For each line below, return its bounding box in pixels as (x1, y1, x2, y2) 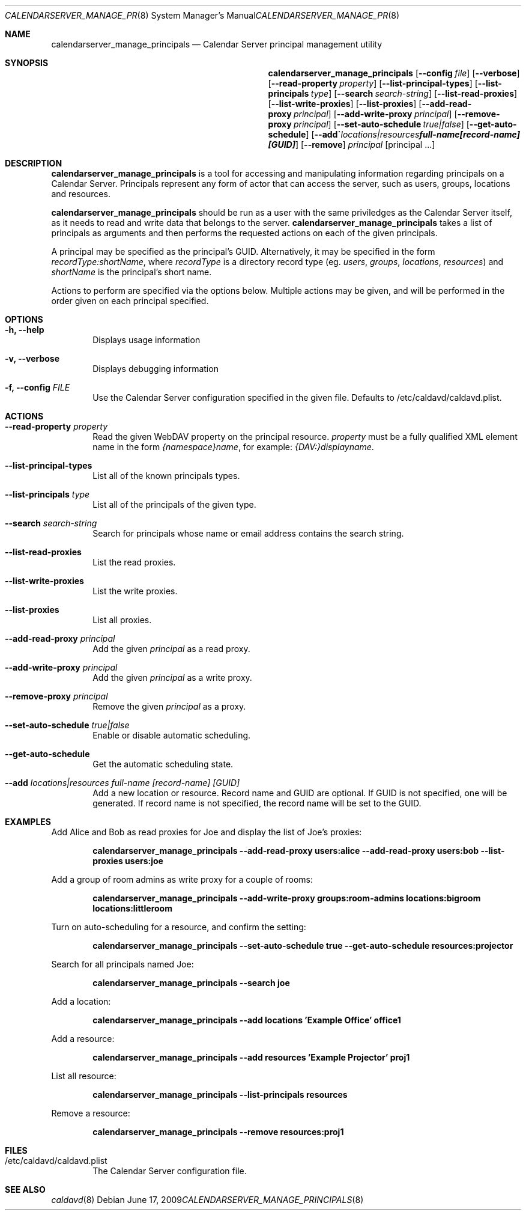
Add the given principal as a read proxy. (92, 644, 250, 654)
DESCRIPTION (5, 158, 62, 168)
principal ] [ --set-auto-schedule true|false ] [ (293, 119, 470, 129)
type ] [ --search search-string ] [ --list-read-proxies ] (310, 88, 518, 99)
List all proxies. (92, 615, 152, 625)
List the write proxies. (92, 586, 178, 596)
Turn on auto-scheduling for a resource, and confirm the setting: (51, 922, 306, 932)
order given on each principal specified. (51, 296, 209, 306)
